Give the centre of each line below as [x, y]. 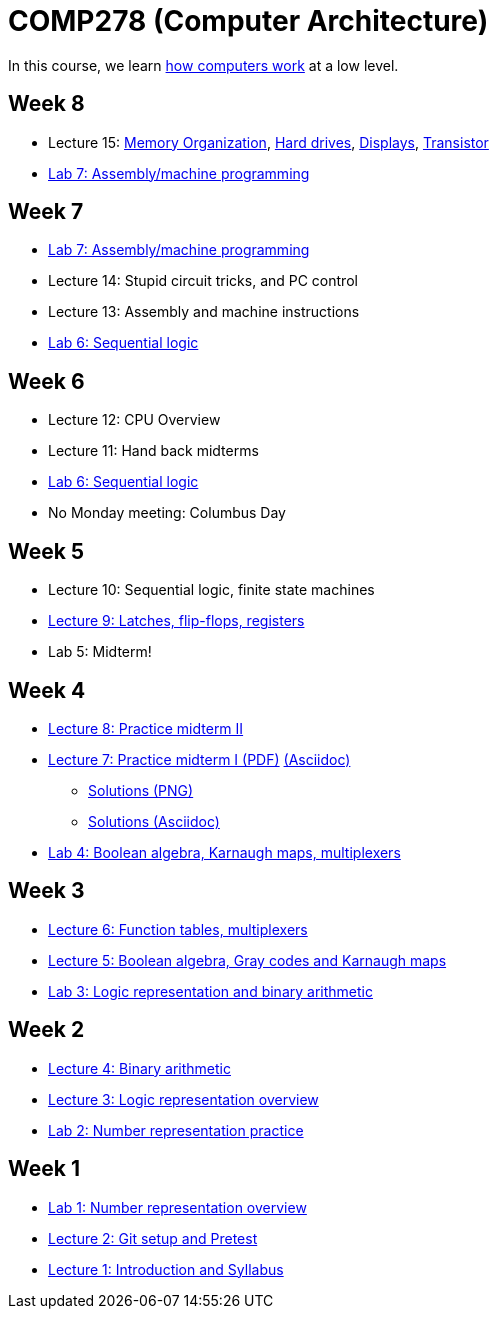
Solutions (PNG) [141, 790]
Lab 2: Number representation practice [176, 1130]
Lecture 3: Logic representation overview [183, 1099]
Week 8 [46, 104]
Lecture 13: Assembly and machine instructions [204, 312]
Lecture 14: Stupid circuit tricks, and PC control [203, 281]
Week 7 [46, 212]
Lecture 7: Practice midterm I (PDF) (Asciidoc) [199, 759]
